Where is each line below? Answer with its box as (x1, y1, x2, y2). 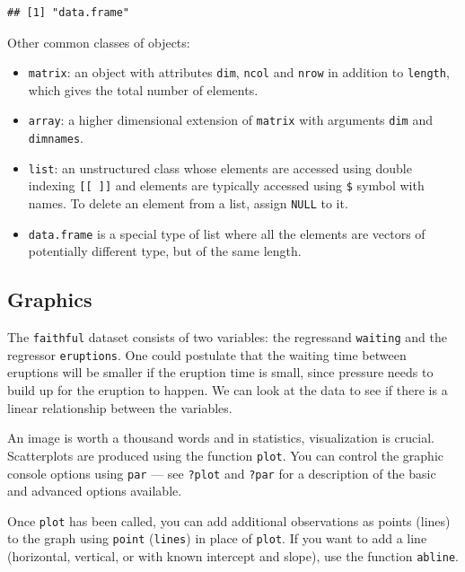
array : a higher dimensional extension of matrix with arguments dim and (28, 110, 433, 129)
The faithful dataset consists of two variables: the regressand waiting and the (7, 328, 447, 347)
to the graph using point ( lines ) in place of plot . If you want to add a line (7, 529, 427, 548)
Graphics (7, 286, 92, 313)
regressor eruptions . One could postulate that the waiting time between (7, 345, 407, 364)
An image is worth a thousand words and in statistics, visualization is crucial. (7, 428, 434, 447)
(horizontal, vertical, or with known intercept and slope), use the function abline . (7, 547, 459, 566)
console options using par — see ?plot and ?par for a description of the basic (7, 463, 436, 482)
